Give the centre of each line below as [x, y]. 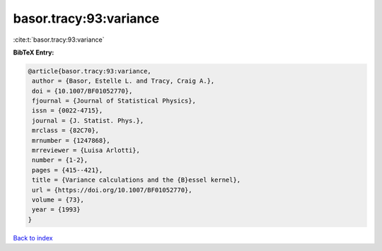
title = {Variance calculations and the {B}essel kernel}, [137, 180]
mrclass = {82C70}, [65, 130]
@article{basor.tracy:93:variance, [89, 71]
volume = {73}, [58, 200]
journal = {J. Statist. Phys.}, [88, 121]
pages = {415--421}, [68, 170]
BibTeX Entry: [34, 52]
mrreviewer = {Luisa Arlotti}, [86, 151]
